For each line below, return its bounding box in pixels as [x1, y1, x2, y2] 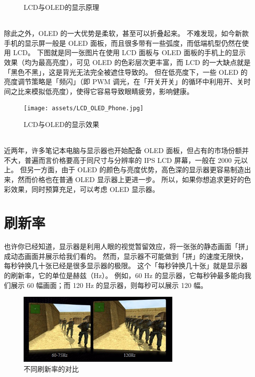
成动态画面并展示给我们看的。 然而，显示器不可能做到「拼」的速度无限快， [4, 251, 248, 261]
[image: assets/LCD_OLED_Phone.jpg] [24, 105, 144, 112]
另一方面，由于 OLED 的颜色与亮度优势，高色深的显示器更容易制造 [27, 164, 244, 175]
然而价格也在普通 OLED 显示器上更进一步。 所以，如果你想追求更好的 [17, 174, 244, 184]
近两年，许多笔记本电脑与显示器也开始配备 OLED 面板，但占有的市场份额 [4, 145, 242, 156]
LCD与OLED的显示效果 [24, 119, 99, 129]
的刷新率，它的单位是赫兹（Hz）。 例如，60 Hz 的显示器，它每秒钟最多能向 [4, 270, 245, 281]
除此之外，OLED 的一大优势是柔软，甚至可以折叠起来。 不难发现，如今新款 [4, 28, 249, 38]
